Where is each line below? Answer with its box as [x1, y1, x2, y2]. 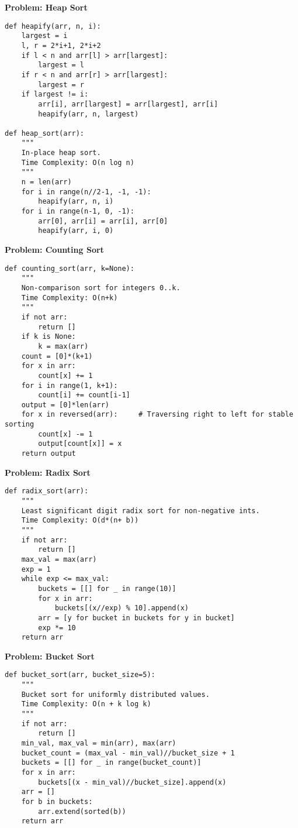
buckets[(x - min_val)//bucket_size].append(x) [38, 778, 227, 786]
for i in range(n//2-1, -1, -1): [21, 187, 151, 196]
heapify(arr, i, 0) [38, 226, 114, 235]
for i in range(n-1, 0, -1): [21, 207, 134, 216]
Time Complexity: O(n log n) [21, 158, 134, 167]
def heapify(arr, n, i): [5, 22, 101, 30]
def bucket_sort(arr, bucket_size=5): [5, 671, 155, 679]
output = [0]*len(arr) [21, 400, 109, 409]
